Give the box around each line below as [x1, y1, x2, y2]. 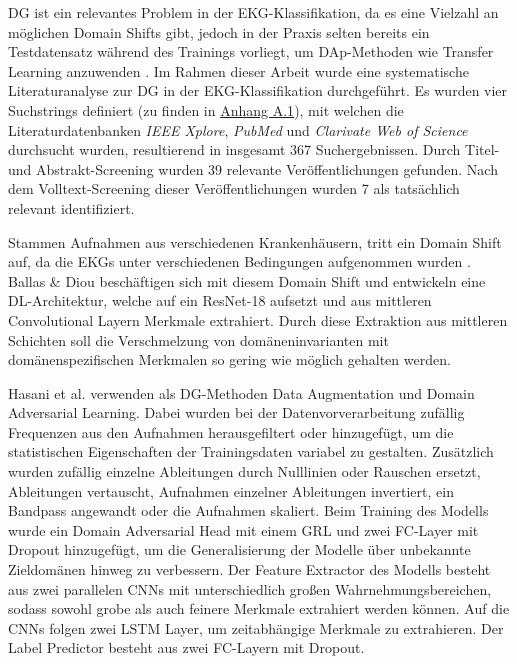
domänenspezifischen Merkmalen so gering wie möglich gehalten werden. [8, 349, 451, 370]
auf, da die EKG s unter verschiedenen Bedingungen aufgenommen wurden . [8, 251, 471, 272]
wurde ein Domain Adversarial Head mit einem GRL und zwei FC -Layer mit [8, 519, 479, 540]
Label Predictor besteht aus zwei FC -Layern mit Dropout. [8, 637, 365, 658]
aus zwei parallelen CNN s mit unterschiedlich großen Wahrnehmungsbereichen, [8, 578, 492, 599]
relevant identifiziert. [8, 197, 135, 218]
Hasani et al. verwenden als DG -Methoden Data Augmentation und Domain [8, 382, 475, 403]
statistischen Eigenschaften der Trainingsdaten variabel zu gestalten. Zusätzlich [8, 441, 494, 462]
